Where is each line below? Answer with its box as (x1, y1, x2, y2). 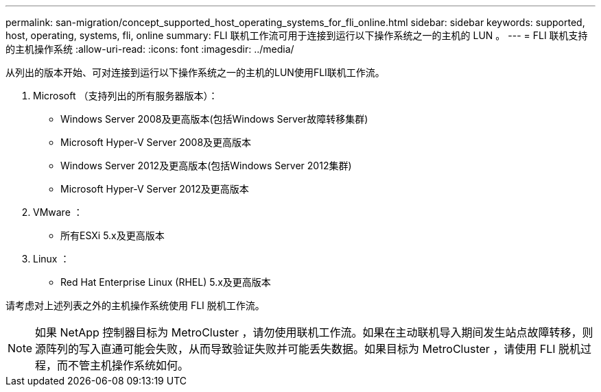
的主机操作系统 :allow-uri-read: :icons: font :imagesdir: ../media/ (5, 43, 294, 55)
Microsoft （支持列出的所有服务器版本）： (33, 90, 218, 101)
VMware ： (33, 206, 83, 218)
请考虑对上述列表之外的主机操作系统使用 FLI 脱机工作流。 (5, 299, 265, 311)
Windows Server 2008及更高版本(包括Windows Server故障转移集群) (60, 113, 368, 125)
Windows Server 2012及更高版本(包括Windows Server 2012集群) (60, 160, 352, 171)
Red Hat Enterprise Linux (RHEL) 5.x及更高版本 (60, 276, 271, 288)
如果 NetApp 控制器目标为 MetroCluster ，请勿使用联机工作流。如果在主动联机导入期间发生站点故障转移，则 (35, 326, 593, 339)
